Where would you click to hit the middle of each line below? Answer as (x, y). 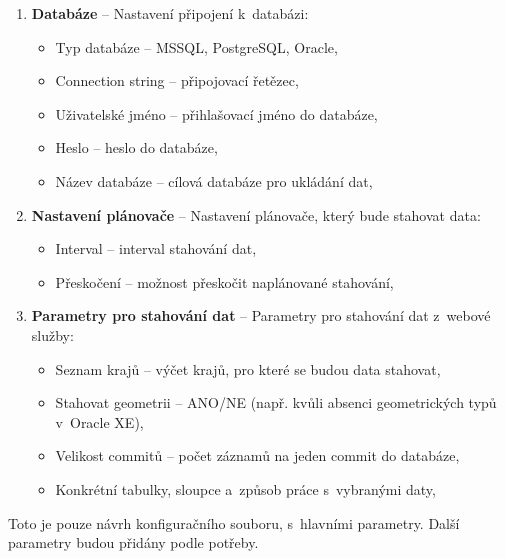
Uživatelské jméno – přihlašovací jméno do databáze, (216, 113)
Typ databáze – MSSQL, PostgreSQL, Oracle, (196, 46)
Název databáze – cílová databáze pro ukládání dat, (214, 180)
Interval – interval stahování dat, (156, 248)
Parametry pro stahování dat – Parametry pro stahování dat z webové (261, 315)
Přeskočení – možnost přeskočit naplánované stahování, (224, 281)
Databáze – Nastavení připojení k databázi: (170, 13)
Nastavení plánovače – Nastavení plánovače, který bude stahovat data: (256, 214)
